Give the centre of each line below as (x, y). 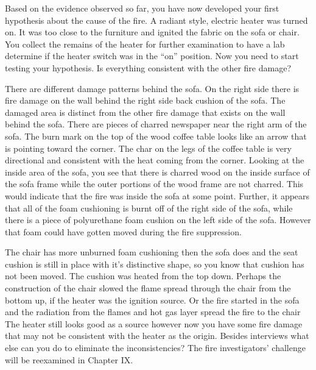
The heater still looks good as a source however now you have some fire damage (154, 323)
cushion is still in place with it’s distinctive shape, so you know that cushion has (155, 264)
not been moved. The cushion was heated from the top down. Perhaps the (143, 276)
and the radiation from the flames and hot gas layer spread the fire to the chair (153, 312)
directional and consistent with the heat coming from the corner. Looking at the (155, 160)
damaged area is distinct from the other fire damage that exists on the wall (145, 112)
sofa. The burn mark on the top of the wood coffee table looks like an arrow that (156, 136)
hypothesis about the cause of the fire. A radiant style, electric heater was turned (156, 20)
